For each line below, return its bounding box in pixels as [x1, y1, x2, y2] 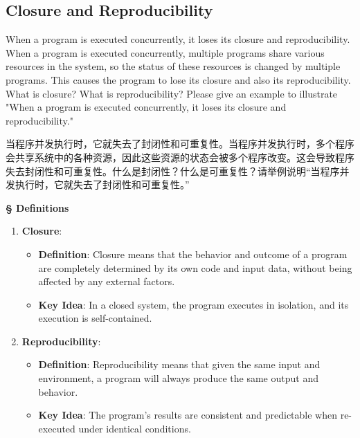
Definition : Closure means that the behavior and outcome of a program [38, 246, 348, 261]
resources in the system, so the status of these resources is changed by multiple [6, 59, 341, 73]
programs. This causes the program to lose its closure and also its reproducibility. [6, 72, 351, 86]
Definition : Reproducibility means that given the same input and [38, 357, 321, 372]
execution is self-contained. [38, 311, 152, 325]
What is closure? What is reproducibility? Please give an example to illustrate [6, 86, 338, 100]
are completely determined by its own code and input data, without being [38, 260, 352, 275]
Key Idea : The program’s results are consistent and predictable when [38, 408, 337, 422]
